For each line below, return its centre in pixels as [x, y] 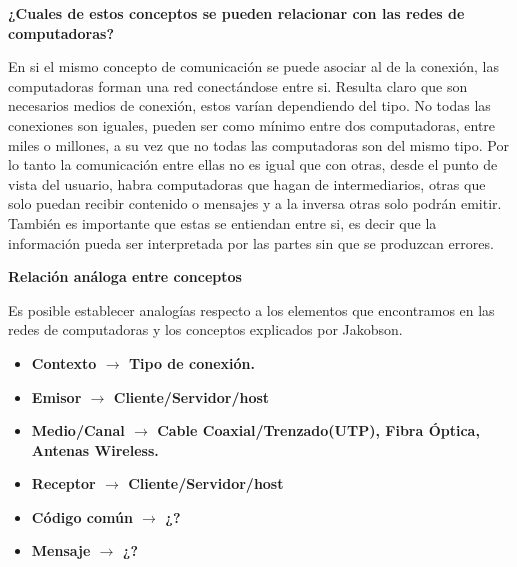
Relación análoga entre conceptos [125, 276]
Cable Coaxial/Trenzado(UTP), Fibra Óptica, [318, 430]
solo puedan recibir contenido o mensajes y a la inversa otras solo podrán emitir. [255, 203]
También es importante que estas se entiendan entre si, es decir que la [222, 222]
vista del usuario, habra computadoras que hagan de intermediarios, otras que [247, 183]
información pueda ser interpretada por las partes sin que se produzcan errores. [251, 242]
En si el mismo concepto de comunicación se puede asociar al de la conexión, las [253, 66]
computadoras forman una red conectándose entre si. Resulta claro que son [238, 85]
